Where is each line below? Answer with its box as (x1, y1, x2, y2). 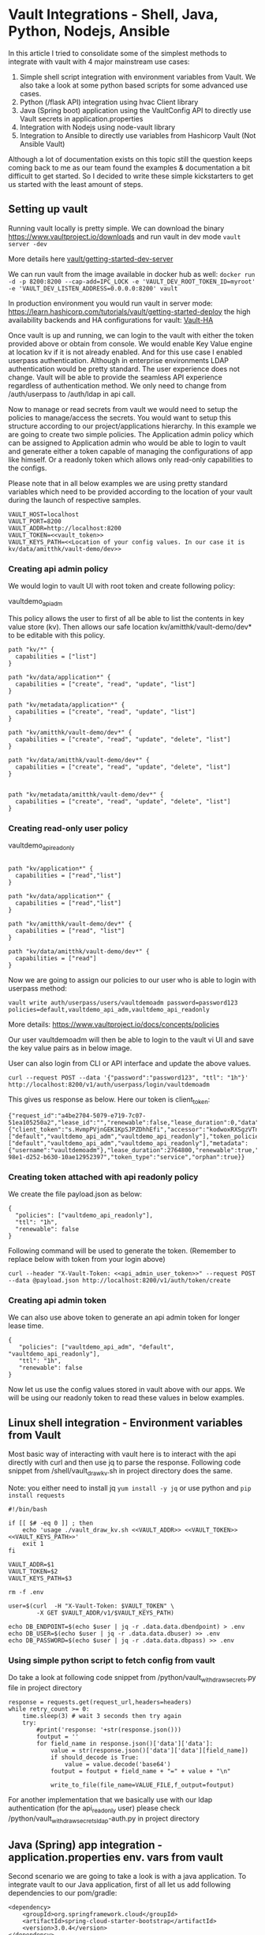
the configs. (8, 463, 47, 473)
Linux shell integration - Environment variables (8, 1416, 243, 1429)
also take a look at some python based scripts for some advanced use (19, 80, 248, 90)
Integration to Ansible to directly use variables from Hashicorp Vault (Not (19, 130, 256, 140)
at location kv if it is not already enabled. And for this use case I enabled (8, 347, 243, 357)
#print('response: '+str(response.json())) (36, 1726, 181, 1734)
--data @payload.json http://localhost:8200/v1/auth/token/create (8, 1277, 231, 1285)
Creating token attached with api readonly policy (8, 1171, 199, 1182)
